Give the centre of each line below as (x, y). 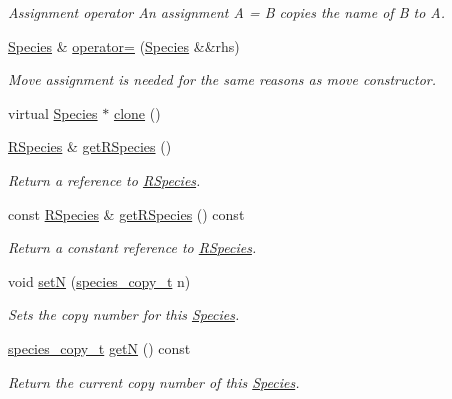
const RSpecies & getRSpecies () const (126, 213)
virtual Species (53, 112)
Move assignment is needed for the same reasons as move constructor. (222, 79)
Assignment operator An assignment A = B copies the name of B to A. (227, 12)
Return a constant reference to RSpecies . (132, 247)
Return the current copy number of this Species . (154, 381)
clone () (137, 112)
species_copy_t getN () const (99, 347)
